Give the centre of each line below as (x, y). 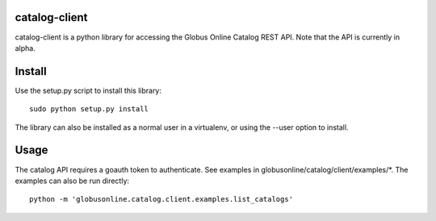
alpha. (25, 48)
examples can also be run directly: (72, 181)
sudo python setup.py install (89, 109)
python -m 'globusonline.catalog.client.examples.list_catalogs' (161, 199)
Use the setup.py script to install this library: (88, 90)
